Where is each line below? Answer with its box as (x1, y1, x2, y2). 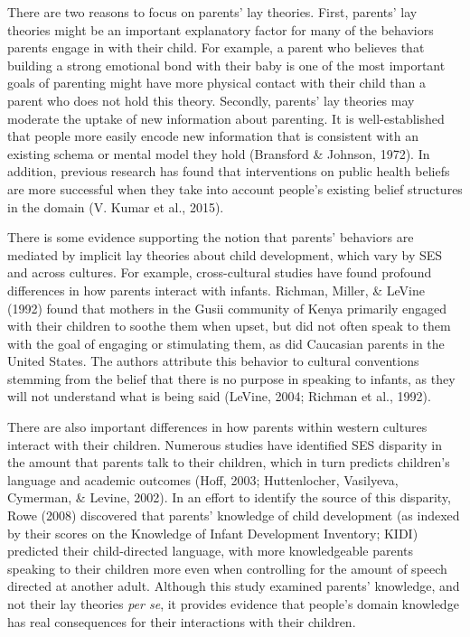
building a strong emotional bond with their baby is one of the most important (7, 55, 446, 74)
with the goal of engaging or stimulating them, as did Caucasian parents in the (7, 333, 445, 352)
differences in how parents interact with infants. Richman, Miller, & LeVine (7, 280, 425, 299)
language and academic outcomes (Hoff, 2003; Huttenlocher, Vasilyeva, (7, 470, 399, 489)
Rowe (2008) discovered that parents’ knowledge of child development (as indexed (7, 506, 460, 525)
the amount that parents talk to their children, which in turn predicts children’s (7, 453, 450, 472)
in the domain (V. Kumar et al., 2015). (7, 197, 224, 216)
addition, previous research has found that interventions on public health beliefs (7, 162, 450, 181)
